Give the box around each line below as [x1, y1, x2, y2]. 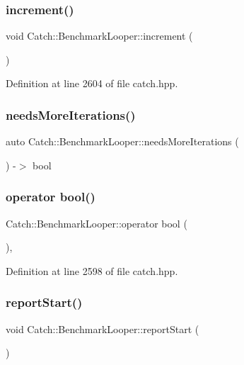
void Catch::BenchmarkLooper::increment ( [6, 28, 193, 43]
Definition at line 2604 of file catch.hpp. [6, 76, 178, 91]
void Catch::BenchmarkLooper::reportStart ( [6, 321, 199, 336]
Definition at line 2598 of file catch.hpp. [6, 263, 178, 278]
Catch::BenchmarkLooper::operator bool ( [6, 215, 187, 230]
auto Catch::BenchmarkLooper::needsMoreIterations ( [6, 134, 239, 149]
